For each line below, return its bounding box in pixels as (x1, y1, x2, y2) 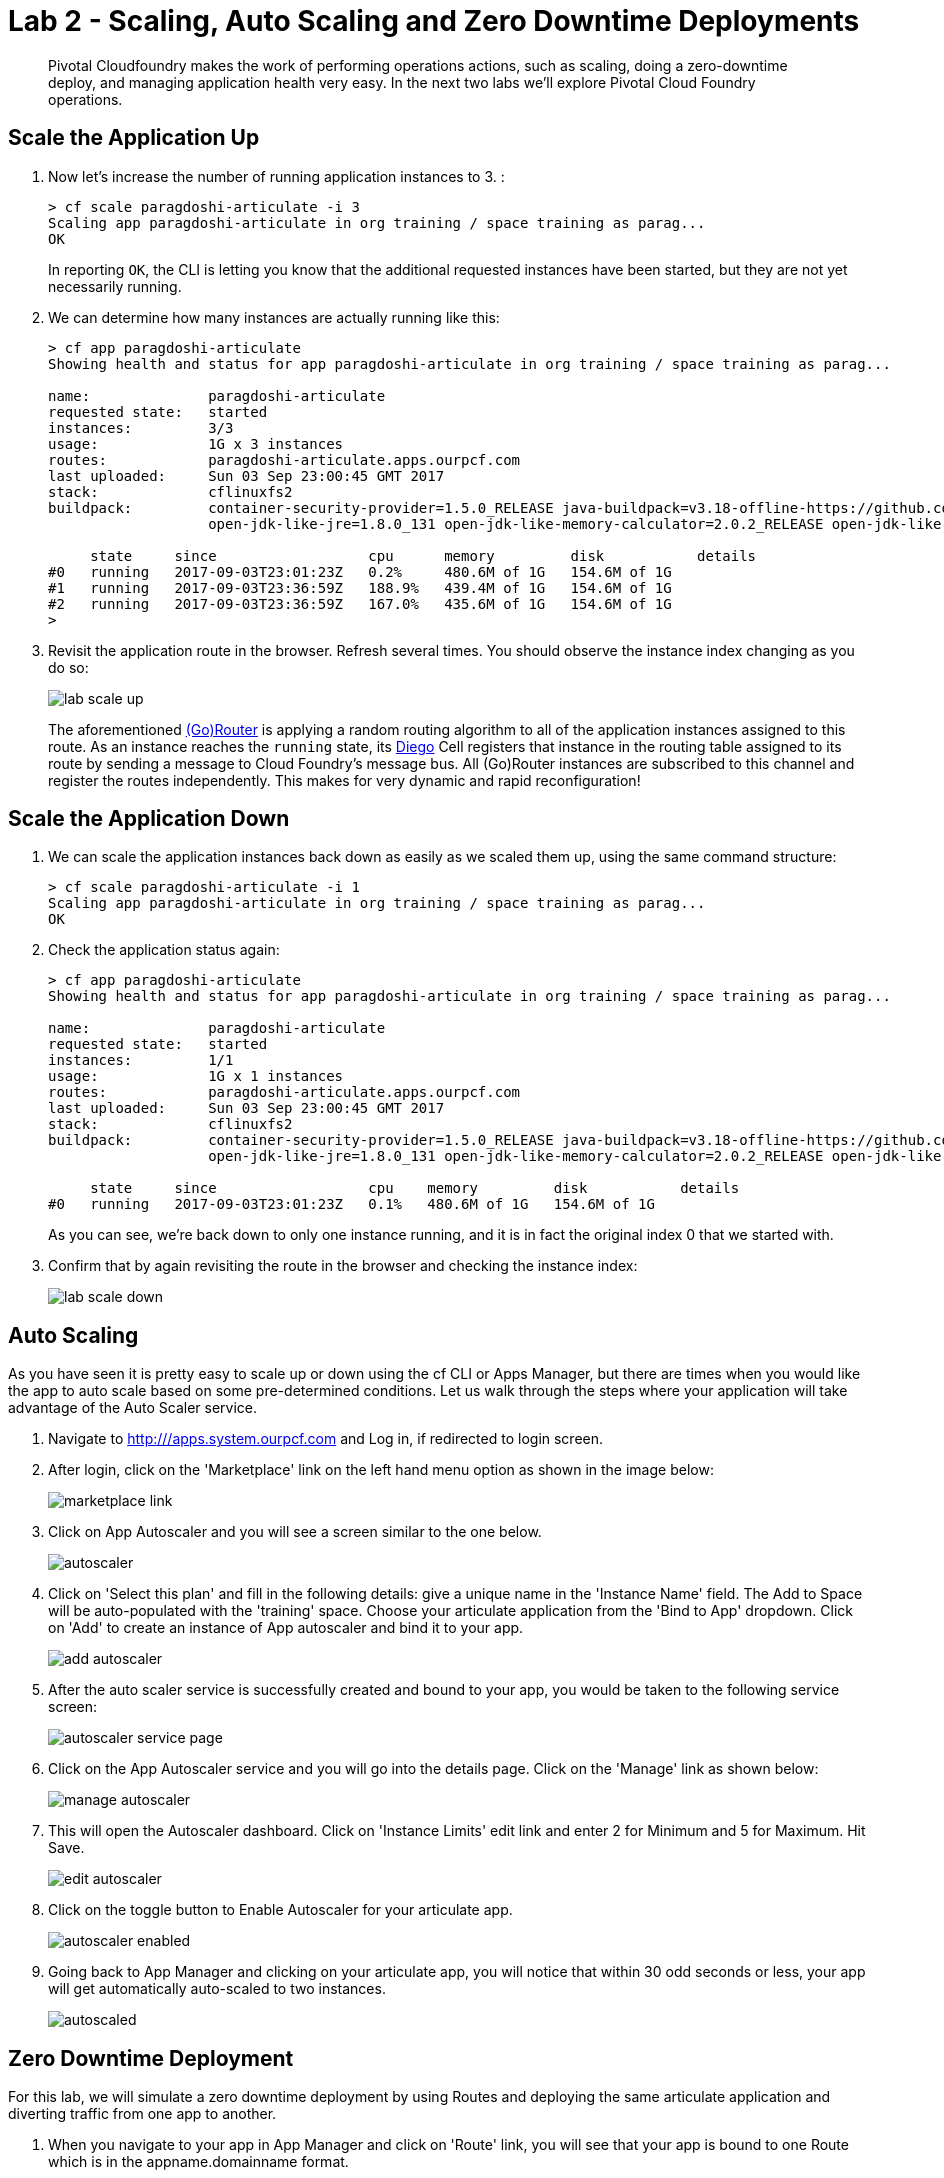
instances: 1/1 (48, 1052, 234, 1069)
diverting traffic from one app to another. (8, 2105, 277, 2123)
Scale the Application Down (8, 806, 290, 832)
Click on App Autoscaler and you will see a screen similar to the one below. (48, 1523, 542, 1541)
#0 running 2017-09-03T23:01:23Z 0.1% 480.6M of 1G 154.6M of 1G (48, 1196, 655, 1213)
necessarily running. (48, 277, 182, 295)
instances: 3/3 (48, 419, 234, 436)
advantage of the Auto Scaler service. (8, 1399, 258, 1417)
